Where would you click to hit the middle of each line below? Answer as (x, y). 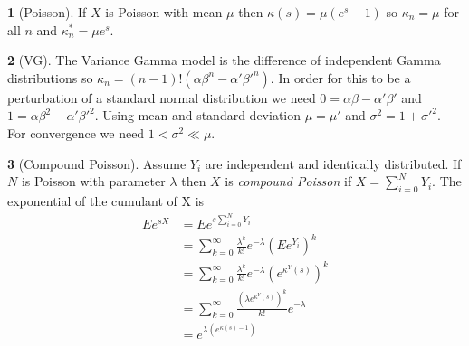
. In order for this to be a (340, 77)
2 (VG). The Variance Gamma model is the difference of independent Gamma (224, 60)
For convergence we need (76, 132)
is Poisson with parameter (93, 181)
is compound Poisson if (288, 181)
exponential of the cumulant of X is (106, 200)
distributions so (50, 77)
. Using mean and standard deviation (198, 115)
